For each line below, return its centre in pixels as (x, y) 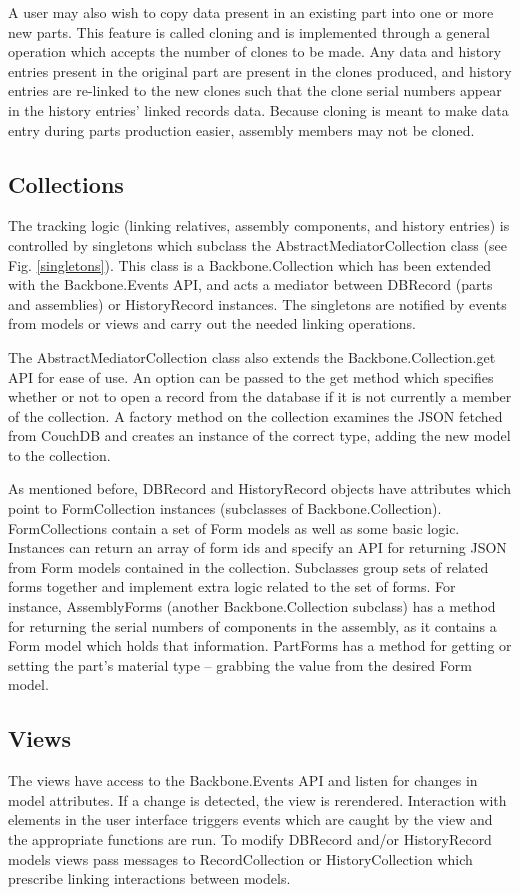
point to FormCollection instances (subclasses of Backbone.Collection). (225, 508)
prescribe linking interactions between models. (149, 878)
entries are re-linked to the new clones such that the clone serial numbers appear (255, 90)
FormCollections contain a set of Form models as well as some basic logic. (234, 527)
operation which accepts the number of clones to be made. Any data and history (255, 51)
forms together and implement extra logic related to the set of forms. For (232, 586)
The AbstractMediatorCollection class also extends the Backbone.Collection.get (252, 356)
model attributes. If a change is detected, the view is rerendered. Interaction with (257, 799)
